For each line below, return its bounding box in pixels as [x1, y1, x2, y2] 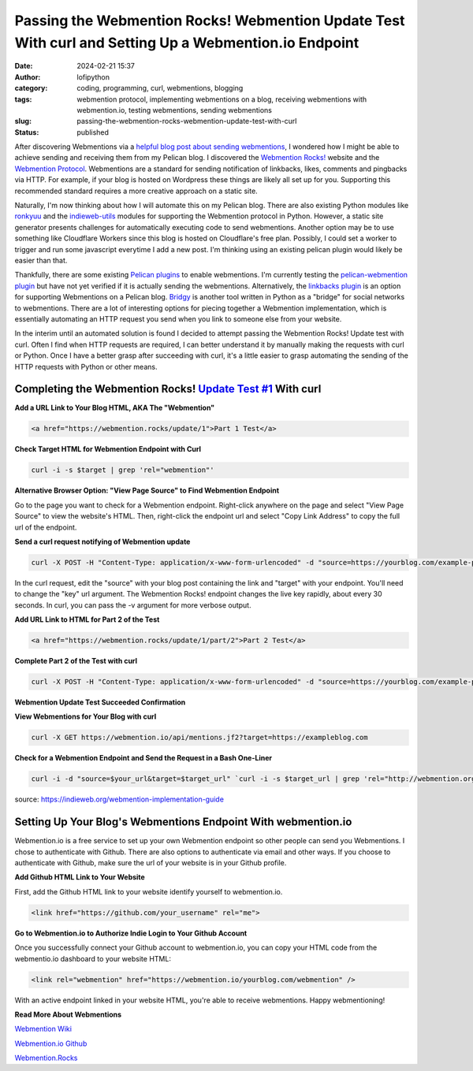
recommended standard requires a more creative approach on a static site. [14, 186, 258, 195]
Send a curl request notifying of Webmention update [14, 537, 191, 546]
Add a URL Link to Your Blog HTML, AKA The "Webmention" [14, 403, 215, 413]
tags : [14, 95, 32, 104]
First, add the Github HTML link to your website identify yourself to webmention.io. [14, 887, 283, 896]
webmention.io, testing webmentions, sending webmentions [76, 105, 272, 114]
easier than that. [14, 255, 68, 265]
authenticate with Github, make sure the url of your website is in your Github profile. [14, 858, 287, 867]
